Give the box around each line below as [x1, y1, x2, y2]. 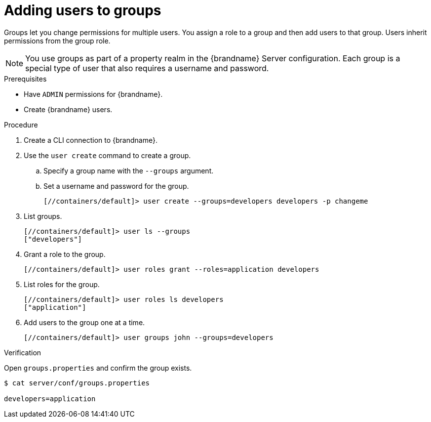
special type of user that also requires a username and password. [25, 63, 269, 73]
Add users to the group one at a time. [24, 318, 145, 327]
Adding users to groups [4, 2, 161, 19]
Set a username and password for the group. [43, 181, 189, 190]
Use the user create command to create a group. [24, 151, 191, 160]
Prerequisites [4, 74, 47, 83]
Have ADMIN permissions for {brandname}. [24, 89, 163, 98]
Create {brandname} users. [24, 105, 113, 114]
